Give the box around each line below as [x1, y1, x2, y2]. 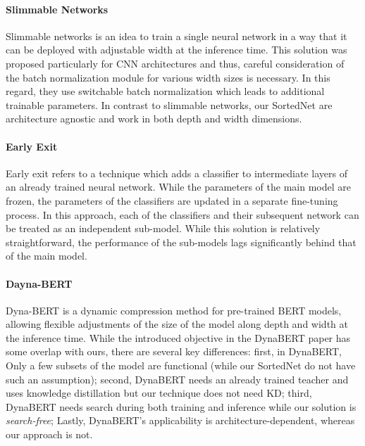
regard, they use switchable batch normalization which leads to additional [6, 84, 325, 98]
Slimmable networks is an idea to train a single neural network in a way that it [6, 28, 347, 43]
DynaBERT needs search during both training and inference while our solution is [6, 399, 357, 414]
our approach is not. [6, 427, 93, 442]
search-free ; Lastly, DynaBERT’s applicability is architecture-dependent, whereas [6, 413, 355, 428]
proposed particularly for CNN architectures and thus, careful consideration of [6, 56, 345, 70]
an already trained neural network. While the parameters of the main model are [6, 179, 351, 194]
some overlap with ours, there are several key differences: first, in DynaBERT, [6, 344, 342, 359]
